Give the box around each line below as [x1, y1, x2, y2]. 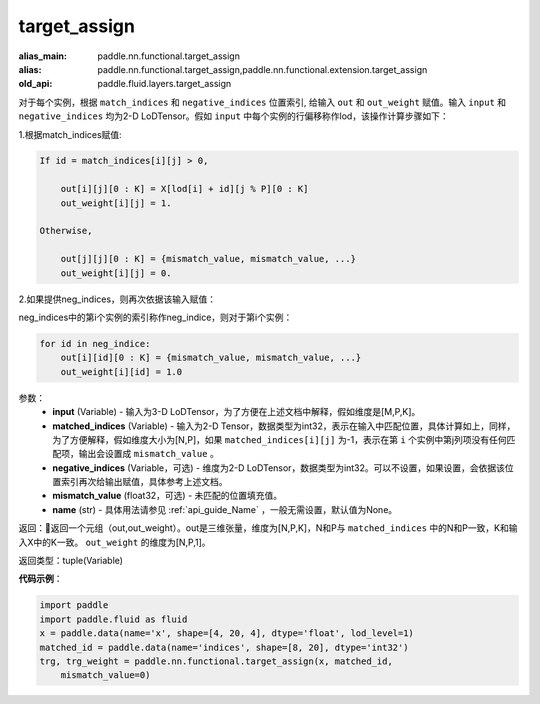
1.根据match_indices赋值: [18, 128, 122, 140]
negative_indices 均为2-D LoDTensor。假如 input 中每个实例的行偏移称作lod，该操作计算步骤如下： [18, 110, 449, 122]
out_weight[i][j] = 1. [60, 197, 172, 209]
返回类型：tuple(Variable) [18, 555, 124, 567]
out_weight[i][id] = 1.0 [60, 366, 183, 377]
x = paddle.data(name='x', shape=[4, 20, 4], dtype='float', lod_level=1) [39, 628, 415, 639]
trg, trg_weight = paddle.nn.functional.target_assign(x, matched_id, [39, 655, 394, 667]
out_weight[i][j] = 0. [60, 267, 172, 279]
